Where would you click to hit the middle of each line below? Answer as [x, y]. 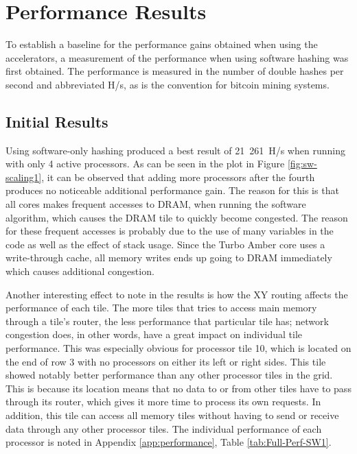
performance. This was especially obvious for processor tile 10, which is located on [178, 348]
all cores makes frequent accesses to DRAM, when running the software [156, 204]
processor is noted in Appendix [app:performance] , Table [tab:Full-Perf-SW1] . [169, 442]
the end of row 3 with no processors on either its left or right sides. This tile [166, 361]
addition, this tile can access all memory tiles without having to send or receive [172, 415]
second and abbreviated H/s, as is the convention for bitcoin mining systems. [168, 84]
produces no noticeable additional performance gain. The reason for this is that [172, 190]
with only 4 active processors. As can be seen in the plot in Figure [145, 164]
